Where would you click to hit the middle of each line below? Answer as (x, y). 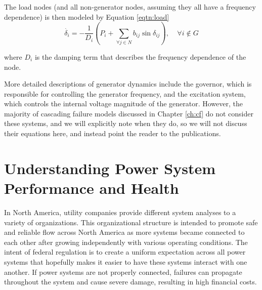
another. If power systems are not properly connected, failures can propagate (123, 272)
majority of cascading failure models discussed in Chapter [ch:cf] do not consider (129, 113)
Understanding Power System (110, 168)
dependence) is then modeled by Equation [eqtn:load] (87, 16)
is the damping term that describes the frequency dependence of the (140, 56)
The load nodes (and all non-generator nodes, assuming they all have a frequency (130, 7)
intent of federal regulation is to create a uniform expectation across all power (125, 252)
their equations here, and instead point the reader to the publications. (113, 133)
